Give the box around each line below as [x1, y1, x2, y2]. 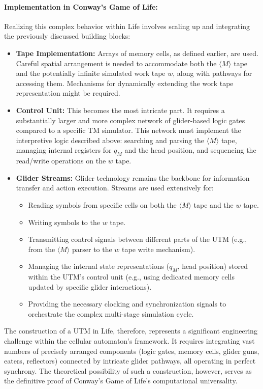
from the [28, 243, 55, 254]
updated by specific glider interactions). [28, 281, 152, 292]
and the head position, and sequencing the [124, 145, 256, 155]
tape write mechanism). [122, 243, 195, 254]
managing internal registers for [16, 145, 112, 155]
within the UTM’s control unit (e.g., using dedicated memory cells [28, 271, 235, 282]
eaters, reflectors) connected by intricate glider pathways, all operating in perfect [4, 355, 256, 366]
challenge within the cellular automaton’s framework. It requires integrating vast [4, 336, 255, 346]
